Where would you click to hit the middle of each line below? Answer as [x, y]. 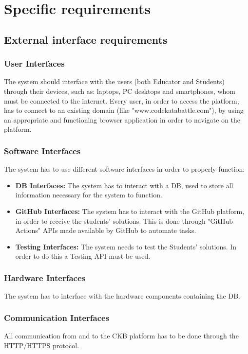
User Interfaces [34, 63]
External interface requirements [86, 39]
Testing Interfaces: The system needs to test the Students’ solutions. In [126, 246]
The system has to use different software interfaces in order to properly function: [124, 169]
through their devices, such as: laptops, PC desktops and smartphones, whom [120, 91]
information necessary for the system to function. [89, 195]
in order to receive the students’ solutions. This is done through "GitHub [124, 221]
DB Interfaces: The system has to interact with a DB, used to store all [124, 185]
